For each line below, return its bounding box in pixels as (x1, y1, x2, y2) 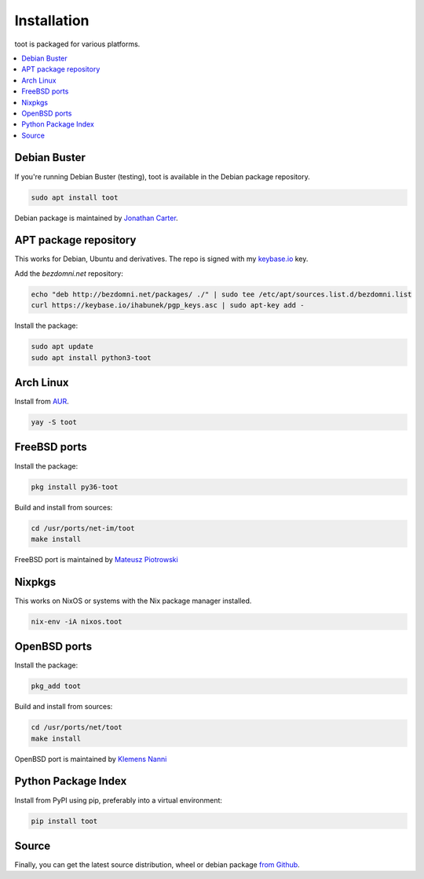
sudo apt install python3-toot (31, 353, 152, 362)
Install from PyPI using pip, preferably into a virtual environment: (14, 795, 223, 805)
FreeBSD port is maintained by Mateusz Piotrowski (14, 554, 178, 564)
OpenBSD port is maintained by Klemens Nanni (14, 754, 167, 763)
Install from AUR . (14, 397, 70, 406)
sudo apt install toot (31, 193, 119, 202)
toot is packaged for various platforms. (14, 39, 141, 49)
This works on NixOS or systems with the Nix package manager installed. (14, 596, 252, 605)
